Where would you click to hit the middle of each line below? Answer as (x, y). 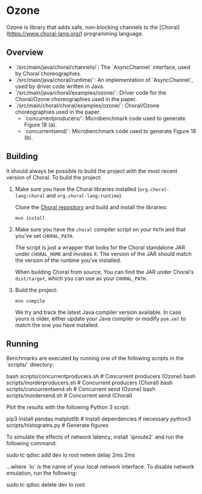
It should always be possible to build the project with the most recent (92, 171)
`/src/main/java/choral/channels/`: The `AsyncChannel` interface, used (103, 67)
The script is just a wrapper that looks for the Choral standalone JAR (100, 247)
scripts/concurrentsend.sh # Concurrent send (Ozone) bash (81, 389)
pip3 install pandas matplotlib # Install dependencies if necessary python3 (99, 419)
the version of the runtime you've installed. (68, 260)
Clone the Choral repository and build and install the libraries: (91, 207)
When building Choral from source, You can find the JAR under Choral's (104, 272)
